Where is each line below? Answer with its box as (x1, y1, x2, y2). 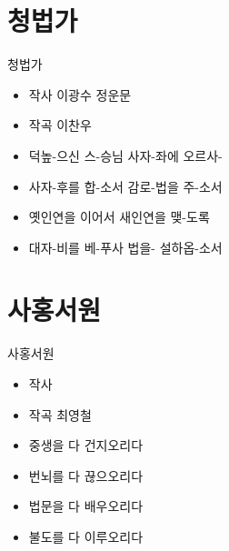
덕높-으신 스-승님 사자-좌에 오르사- (28, 145, 223, 165)
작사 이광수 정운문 (28, 85, 132, 104)
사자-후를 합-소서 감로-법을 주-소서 (28, 176, 223, 195)
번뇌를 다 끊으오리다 (28, 466, 144, 485)
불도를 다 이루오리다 (28, 526, 144, 546)
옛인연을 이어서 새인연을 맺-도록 (28, 207, 210, 226)
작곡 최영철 (28, 405, 92, 424)
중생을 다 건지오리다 (28, 436, 144, 455)
